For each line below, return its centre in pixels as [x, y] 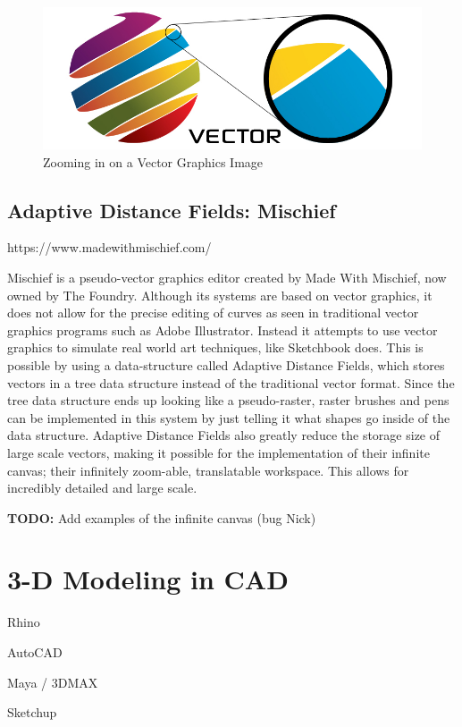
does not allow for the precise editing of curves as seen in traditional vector [213, 313]
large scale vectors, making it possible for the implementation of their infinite [218, 452]
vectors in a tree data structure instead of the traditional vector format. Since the [231, 382]
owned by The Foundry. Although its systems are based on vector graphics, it [220, 295]
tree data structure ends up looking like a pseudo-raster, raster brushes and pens [228, 400]
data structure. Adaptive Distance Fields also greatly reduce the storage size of [224, 435]
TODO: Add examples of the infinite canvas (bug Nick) [162, 517]
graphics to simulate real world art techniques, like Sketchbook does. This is [215, 347]
